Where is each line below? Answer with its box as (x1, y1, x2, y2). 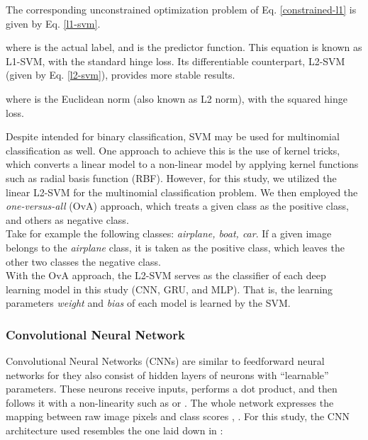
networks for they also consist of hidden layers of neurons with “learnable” (6, 367, 329, 382)
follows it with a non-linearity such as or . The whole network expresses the (6, 395, 334, 410)
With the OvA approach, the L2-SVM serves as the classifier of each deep (6, 268, 326, 283)
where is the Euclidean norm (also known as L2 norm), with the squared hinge (6, 91, 347, 106)
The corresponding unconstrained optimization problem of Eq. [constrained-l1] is (6, 2, 357, 16)
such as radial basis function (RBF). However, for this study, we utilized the (6, 170, 337, 185)
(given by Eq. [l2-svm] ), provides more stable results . (6, 67, 235, 82)
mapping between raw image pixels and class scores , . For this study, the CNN (6, 409, 350, 424)
